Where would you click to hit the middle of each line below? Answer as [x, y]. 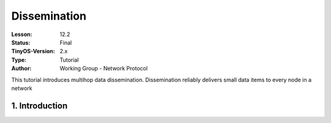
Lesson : [22, 34]
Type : [19, 60]
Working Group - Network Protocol [104, 69]
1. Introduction [39, 106]
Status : [21, 42]
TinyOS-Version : [33, 51]
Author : [21, 69]
